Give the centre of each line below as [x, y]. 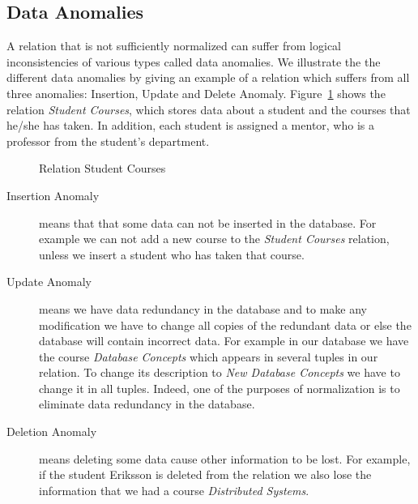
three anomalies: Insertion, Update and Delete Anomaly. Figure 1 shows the [196, 93]
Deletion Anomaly [52, 431]
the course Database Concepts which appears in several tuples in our [209, 356]
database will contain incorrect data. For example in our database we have [224, 341]
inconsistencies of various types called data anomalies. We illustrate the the [194, 61]
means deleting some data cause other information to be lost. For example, [225, 458]
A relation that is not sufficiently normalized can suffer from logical [174, 46]
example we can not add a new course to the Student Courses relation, [214, 239]
